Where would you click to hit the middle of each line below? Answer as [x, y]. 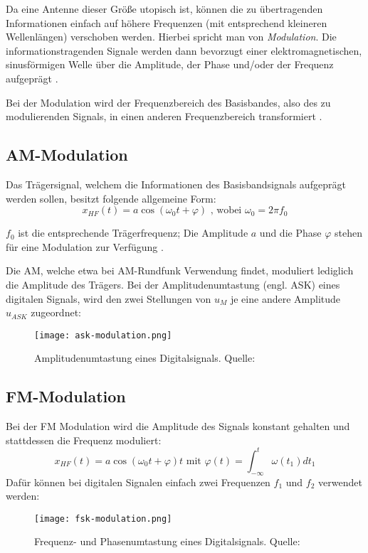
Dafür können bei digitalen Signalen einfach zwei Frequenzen [138, 482]
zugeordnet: [56, 312]
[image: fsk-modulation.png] [103, 519]
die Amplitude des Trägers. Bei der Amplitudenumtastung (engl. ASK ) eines [173, 284]
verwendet [340, 482]
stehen [348, 233]
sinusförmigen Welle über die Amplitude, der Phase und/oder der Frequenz [170, 64]
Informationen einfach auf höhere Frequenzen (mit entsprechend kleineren [167, 22]
